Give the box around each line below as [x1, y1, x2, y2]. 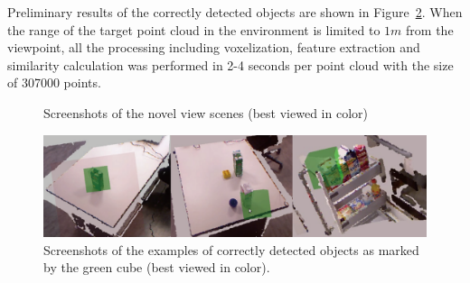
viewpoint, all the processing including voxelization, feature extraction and [7, 38, 420, 57]
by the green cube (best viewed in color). [43, 258, 270, 277]
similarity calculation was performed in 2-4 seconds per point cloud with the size [7, 55, 454, 74]
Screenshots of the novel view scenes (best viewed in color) [43, 103, 368, 122]
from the [406, 20, 454, 39]
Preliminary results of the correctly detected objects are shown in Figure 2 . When [7, 3, 463, 21]
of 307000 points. [7, 73, 101, 92]
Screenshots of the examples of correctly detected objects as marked [43, 240, 419, 259]
